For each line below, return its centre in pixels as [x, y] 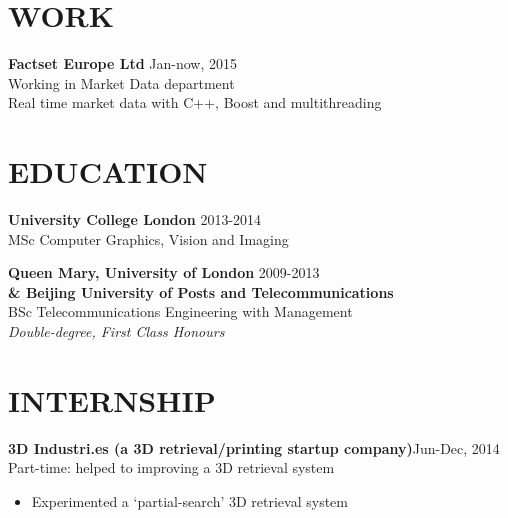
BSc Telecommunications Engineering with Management [180, 311]
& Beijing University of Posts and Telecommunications [201, 291]
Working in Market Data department [121, 82]
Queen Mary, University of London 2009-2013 [164, 272]
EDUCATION [108, 171]
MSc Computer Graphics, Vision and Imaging [148, 238]
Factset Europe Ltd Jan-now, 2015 [123, 63]
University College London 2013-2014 [135, 219]
